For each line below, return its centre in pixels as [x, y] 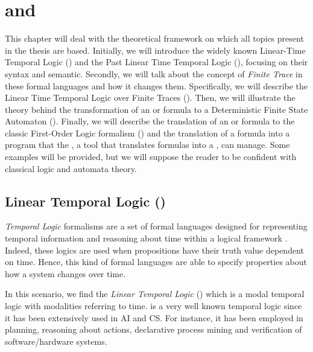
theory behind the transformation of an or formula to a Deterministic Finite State [156, 109]
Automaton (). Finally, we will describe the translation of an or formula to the [150, 121]
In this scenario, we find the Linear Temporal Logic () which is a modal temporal [155, 294]
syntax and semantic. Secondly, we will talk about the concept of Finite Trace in [154, 73]
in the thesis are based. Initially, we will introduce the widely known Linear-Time [155, 50]
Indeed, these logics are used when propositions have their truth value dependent [154, 250]
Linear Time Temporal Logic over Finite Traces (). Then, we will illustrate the [150, 98]
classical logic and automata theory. [71, 168]
